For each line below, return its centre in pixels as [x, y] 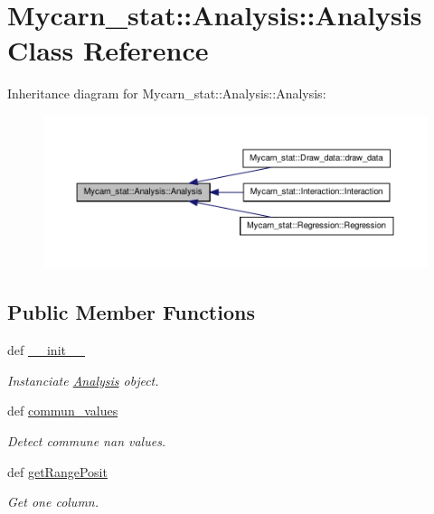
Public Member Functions [131, 312]
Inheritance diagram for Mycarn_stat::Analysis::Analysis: [167, 93]
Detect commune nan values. [87, 441]
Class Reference [108, 50]
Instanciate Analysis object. [83, 380]
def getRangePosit [57, 471]
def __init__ [46, 350]
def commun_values [63, 411]
